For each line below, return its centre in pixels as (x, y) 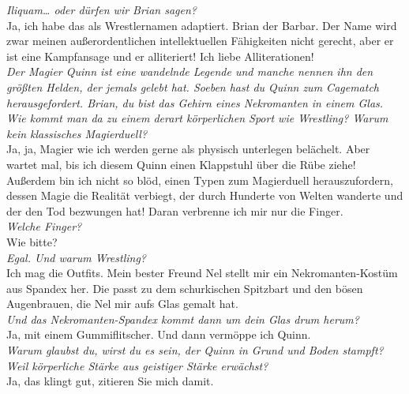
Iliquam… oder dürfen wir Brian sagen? (101, 9)
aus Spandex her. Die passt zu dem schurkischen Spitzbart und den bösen (185, 288)
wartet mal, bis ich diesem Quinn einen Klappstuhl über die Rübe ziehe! (181, 164)
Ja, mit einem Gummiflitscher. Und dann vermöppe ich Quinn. (159, 334)
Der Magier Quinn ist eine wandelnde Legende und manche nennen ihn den (190, 71)
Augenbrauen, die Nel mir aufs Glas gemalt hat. (122, 304)
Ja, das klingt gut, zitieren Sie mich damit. (110, 381)
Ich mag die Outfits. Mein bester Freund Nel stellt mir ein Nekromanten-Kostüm (202, 273)
